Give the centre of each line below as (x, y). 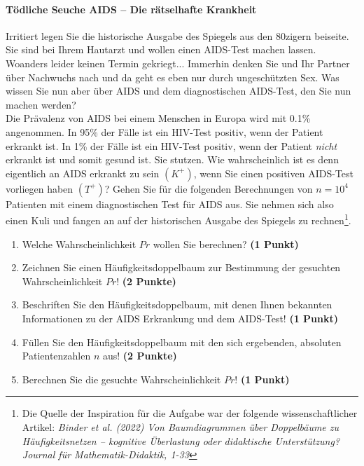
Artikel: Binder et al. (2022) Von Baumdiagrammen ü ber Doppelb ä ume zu (181, 426)
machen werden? (41, 104)
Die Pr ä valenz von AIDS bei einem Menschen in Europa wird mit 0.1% (158, 118)
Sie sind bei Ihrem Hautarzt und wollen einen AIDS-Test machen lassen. (161, 49)
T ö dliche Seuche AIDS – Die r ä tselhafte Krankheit (131, 9)
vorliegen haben (40, 188)
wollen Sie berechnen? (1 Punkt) (226, 244)
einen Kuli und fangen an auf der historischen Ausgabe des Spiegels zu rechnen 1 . (178, 219)
